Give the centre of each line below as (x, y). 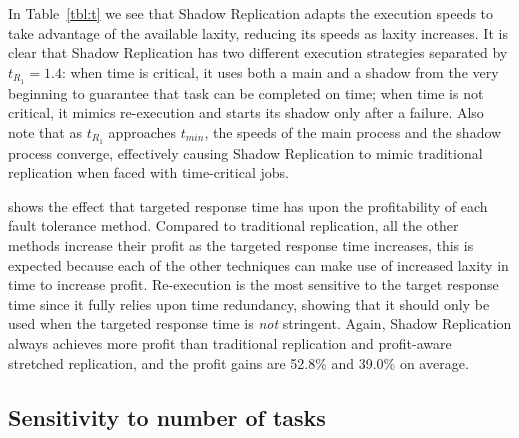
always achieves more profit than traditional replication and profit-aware (230, 343)
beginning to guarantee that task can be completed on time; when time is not (246, 92)
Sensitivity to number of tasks (167, 416)
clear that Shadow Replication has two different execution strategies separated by (258, 52)
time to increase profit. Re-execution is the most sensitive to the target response (253, 284)
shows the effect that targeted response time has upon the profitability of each (248, 205)
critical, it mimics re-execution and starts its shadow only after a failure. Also (246, 112)
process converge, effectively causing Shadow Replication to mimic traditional (245, 152)
